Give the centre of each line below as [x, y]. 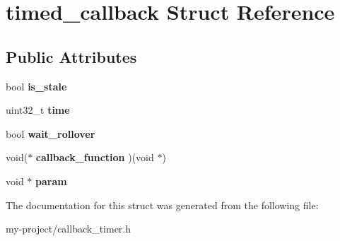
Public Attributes [71, 56]
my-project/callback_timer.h [69, 229]
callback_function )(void [95, 157]
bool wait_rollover [51, 133]
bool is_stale [36, 86]
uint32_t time [38, 110]
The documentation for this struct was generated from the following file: [162, 205]
